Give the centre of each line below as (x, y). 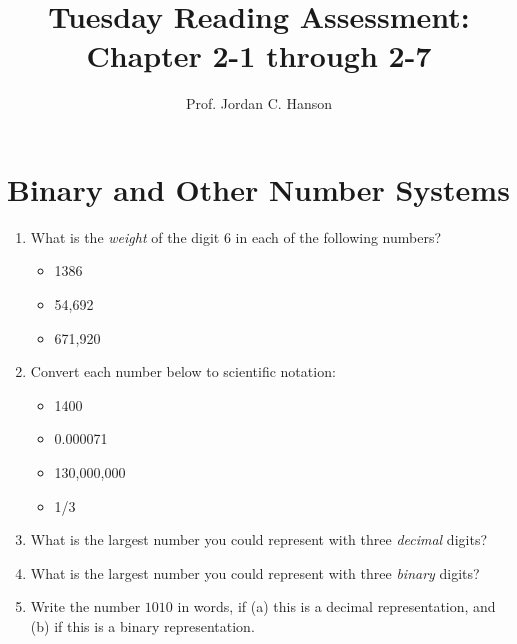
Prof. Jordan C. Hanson (259, 103)
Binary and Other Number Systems (258, 188)
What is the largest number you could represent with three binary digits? (255, 572)
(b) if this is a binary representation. (142, 625)
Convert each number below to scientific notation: (183, 371)
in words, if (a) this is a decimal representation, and (336, 606)
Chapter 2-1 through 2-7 (259, 55)
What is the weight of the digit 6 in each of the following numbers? (236, 236)
